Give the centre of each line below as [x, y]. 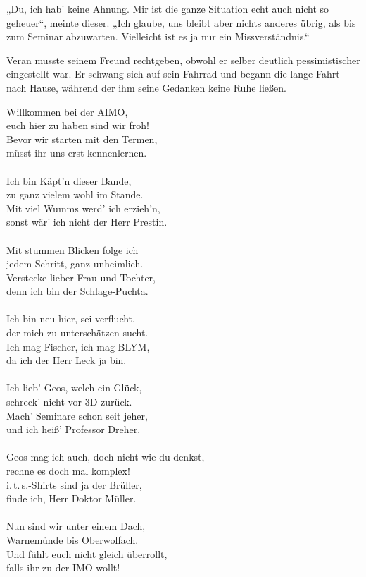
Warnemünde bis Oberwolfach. [72, 539]
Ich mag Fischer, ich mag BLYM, [78, 346]
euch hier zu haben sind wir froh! [78, 125]
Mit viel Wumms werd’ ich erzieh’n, [83, 208]
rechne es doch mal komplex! [68, 470]
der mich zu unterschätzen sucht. [77, 333]
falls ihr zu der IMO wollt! [63, 567]
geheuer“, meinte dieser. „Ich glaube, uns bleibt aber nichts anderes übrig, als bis [181, 22]
